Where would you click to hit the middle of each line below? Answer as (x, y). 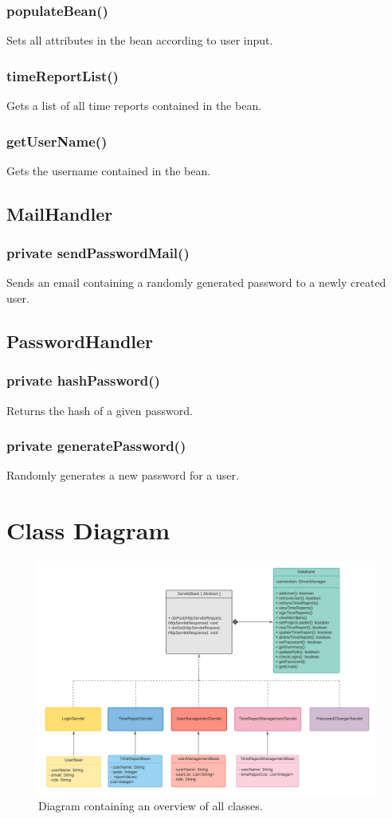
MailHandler (60, 213)
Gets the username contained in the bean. (109, 170)
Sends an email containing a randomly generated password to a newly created (196, 282)
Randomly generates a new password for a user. (123, 475)
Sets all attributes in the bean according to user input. (140, 40)
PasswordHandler (80, 341)
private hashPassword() (83, 380)
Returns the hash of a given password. (100, 410)
